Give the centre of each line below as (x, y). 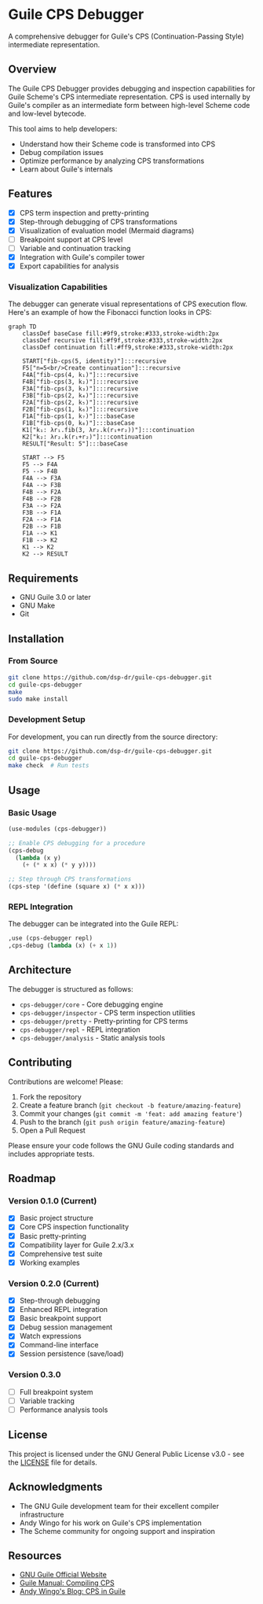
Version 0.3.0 (35, 1375)
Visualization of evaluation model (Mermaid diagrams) (107, 231)
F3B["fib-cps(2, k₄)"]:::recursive (80, 396)
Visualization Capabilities (58, 286)
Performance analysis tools (64, 1410)
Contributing (40, 1063)
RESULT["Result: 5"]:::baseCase (75, 444)
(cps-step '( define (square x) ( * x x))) (77, 887)
